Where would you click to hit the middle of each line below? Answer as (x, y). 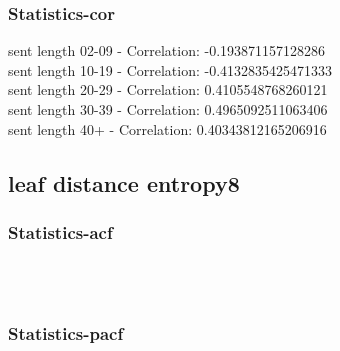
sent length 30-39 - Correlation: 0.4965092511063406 (168, 109)
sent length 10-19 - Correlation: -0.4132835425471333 (170, 69)
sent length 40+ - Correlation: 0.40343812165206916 (167, 128)
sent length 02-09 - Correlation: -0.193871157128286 (167, 50)
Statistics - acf (60, 231)
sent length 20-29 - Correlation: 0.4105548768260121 (168, 89)
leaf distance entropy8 (124, 182)
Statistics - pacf (66, 333)
